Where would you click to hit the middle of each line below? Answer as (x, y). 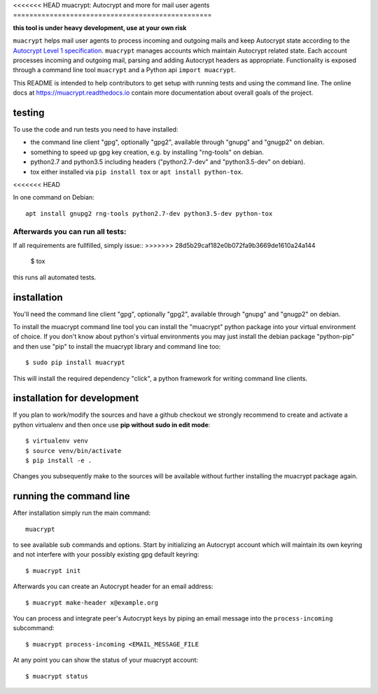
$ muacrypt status (57, 676)
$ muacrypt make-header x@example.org (92, 603)
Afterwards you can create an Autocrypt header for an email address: (113, 587)
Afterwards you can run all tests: (70, 231)
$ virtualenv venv (57, 441)
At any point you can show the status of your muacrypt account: (106, 660)
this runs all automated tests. (55, 277)
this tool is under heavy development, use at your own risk (100, 27)
